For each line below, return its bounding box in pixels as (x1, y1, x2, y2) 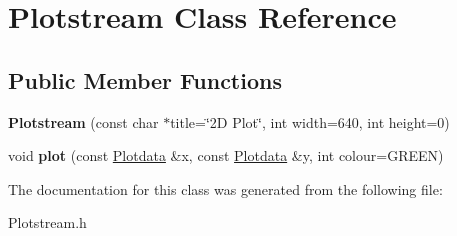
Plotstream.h (8, 212, 87, 233)
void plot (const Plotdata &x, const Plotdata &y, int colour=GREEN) (8, 145, 444, 166)
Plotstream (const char (8, 111, 159, 132)
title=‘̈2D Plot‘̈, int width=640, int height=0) (170, 111, 450, 132)
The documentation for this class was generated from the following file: (8, 178, 443, 199)
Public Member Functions (8, 64, 282, 95)
